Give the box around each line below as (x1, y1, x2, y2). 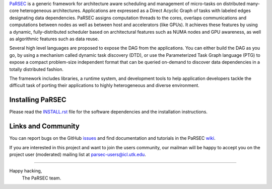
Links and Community (9, 122, 80, 131)
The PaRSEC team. (22, 175, 61, 181)
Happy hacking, (9, 168, 42, 174)
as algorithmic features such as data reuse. (9, 36, 99, 42)
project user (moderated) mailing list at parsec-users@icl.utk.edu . (9, 151, 146, 157)
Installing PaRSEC (9, 96, 66, 104)
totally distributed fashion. (9, 66, 64, 72)
